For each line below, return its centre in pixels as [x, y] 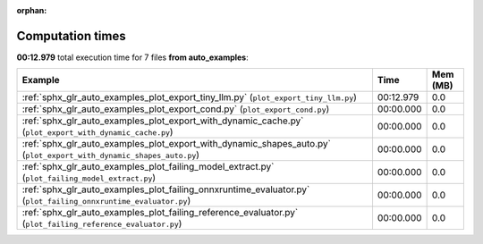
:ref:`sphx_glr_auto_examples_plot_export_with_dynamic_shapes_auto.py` [176, 144]
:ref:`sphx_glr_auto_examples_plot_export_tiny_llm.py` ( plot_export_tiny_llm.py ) [190, 97]
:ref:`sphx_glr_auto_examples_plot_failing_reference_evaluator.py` [160, 213]
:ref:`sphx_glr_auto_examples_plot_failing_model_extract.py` [148, 167]
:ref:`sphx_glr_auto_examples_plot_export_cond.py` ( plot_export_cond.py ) [176, 109]
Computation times [71, 36]
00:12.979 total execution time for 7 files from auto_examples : [133, 57]
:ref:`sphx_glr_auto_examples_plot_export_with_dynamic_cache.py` [163, 121]
